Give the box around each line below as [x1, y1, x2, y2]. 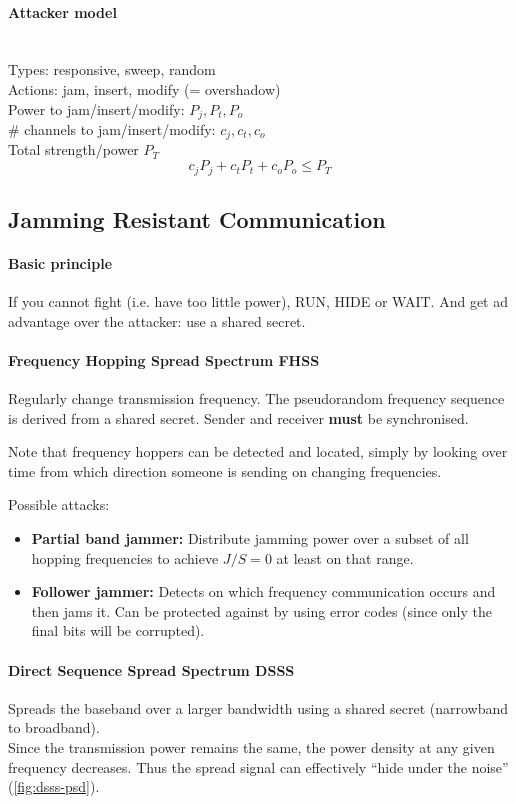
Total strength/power [8, 139, 139, 160]
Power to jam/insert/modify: [8, 98, 185, 119]
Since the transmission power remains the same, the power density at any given [8, 737, 495, 758]
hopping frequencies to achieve [31, 547, 219, 568]
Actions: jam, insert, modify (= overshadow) [8, 78, 281, 99]
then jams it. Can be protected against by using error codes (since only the [31, 600, 492, 621]
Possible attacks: [8, 494, 110, 515]
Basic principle [8, 252, 113, 273]
